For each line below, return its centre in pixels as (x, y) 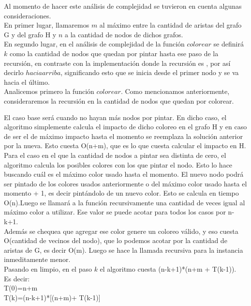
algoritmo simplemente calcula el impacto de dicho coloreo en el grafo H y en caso (125, 127)
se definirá (229, 44)
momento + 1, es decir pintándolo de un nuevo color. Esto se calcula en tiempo (121, 193)
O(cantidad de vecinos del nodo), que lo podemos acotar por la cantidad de (116, 240)
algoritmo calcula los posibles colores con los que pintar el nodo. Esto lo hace (118, 164)
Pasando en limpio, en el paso (48, 269)
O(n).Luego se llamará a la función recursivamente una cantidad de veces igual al (125, 202)
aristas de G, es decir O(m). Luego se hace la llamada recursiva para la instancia (124, 250)
